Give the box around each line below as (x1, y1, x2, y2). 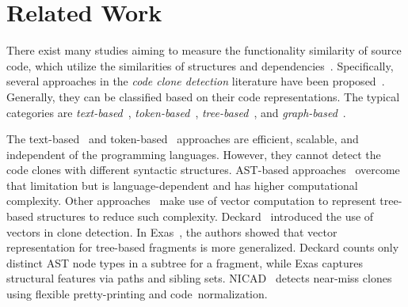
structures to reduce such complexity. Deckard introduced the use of (36, 208, 374, 225)
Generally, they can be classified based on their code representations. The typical (6, 88, 400, 104)
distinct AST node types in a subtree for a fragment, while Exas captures (6, 254, 363, 271)
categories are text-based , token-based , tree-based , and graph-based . (6, 104, 346, 120)
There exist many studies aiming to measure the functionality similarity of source (6, 42, 402, 59)
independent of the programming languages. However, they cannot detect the (6, 146, 381, 162)
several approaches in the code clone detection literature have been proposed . (6, 73, 385, 89)
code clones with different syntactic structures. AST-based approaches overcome (6, 161, 400, 178)
